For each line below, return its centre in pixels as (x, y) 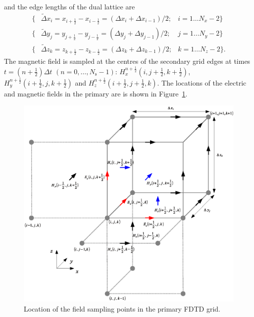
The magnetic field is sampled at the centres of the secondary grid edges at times (127, 61)
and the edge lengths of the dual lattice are (70, 6)
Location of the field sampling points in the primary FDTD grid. (122, 308)
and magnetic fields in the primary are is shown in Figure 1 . (96, 93)
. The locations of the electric (202, 82)
